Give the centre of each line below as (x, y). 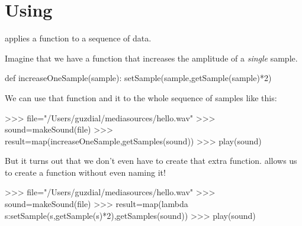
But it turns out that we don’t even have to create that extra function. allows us (151, 161)
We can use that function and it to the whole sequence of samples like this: (141, 97)
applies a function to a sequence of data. (78, 38)
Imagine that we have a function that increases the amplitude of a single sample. (151, 58)
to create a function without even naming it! (85, 172)
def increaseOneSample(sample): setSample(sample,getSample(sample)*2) (138, 78)
